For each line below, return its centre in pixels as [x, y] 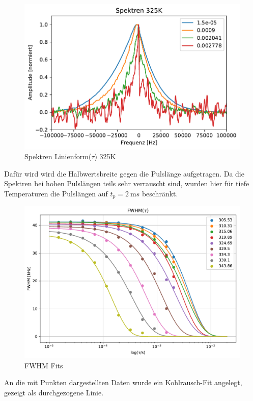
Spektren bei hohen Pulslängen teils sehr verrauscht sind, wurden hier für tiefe [127, 183]
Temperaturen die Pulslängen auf [56, 193]
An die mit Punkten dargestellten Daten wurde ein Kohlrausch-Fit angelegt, [123, 382]
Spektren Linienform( [58, 156]
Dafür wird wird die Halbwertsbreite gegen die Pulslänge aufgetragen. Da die [124, 173]
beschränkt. [160, 193]
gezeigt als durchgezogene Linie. [54, 392]
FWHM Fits [44, 365]
